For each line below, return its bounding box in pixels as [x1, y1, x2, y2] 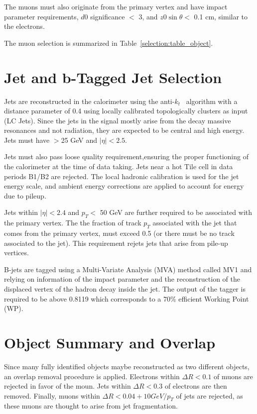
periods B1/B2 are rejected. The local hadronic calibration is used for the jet [4, 171, 239, 181]
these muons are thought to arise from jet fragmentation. [4, 401, 178, 411]
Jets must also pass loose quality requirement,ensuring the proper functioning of [4, 151, 249, 162]
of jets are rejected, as [176, 390, 243, 401]
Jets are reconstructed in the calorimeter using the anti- [4, 96, 175, 106]
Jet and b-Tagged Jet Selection [4, 67, 222, 87]
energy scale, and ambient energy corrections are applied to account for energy [4, 181, 244, 191]
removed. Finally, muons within [4, 390, 100, 401]
